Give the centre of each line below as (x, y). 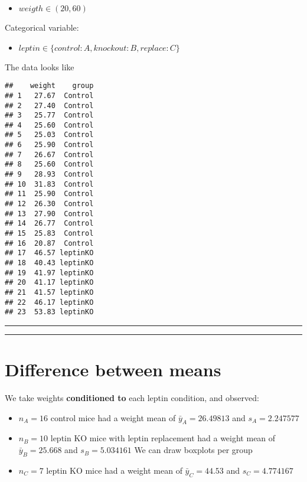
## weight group (49, 86)
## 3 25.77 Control (49, 115)
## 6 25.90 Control (49, 145)
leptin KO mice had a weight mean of (114, 470)
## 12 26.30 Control (49, 204)
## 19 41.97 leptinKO (49, 273)
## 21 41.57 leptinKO (49, 292)
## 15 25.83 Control (49, 234)
